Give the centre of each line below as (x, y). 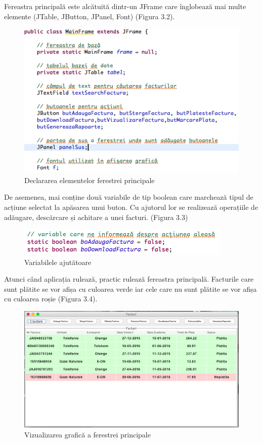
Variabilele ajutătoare (58, 262)
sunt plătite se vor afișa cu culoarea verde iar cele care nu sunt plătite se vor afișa (130, 289)
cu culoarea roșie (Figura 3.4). (51, 299)
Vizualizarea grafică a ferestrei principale (88, 435)
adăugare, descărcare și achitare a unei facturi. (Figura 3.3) (96, 217)
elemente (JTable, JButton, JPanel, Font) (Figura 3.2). (90, 16)
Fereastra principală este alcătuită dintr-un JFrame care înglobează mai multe (125, 6)
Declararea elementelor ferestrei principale (90, 180)
